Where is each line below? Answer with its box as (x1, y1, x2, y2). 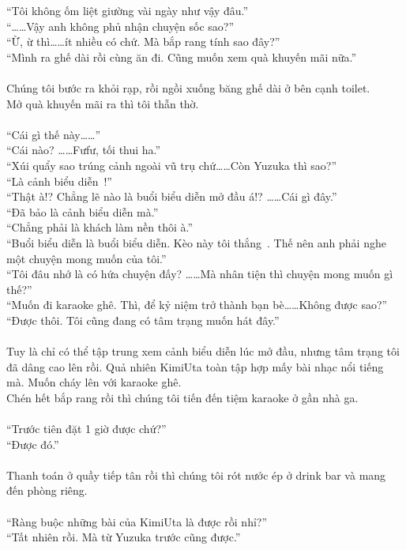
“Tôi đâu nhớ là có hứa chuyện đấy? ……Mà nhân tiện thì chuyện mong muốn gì (6, 266, 393, 282)
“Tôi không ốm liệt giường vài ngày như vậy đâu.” (6, 2, 249, 18)
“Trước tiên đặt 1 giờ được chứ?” (6, 420, 167, 437)
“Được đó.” (6, 435, 59, 452)
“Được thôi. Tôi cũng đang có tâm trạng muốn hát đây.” (6, 311, 280, 328)
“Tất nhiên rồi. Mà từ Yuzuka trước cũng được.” (6, 529, 241, 545)
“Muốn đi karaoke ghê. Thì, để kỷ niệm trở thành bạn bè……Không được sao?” (6, 296, 388, 313)
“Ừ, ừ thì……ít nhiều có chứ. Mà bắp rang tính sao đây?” (6, 33, 280, 50)
